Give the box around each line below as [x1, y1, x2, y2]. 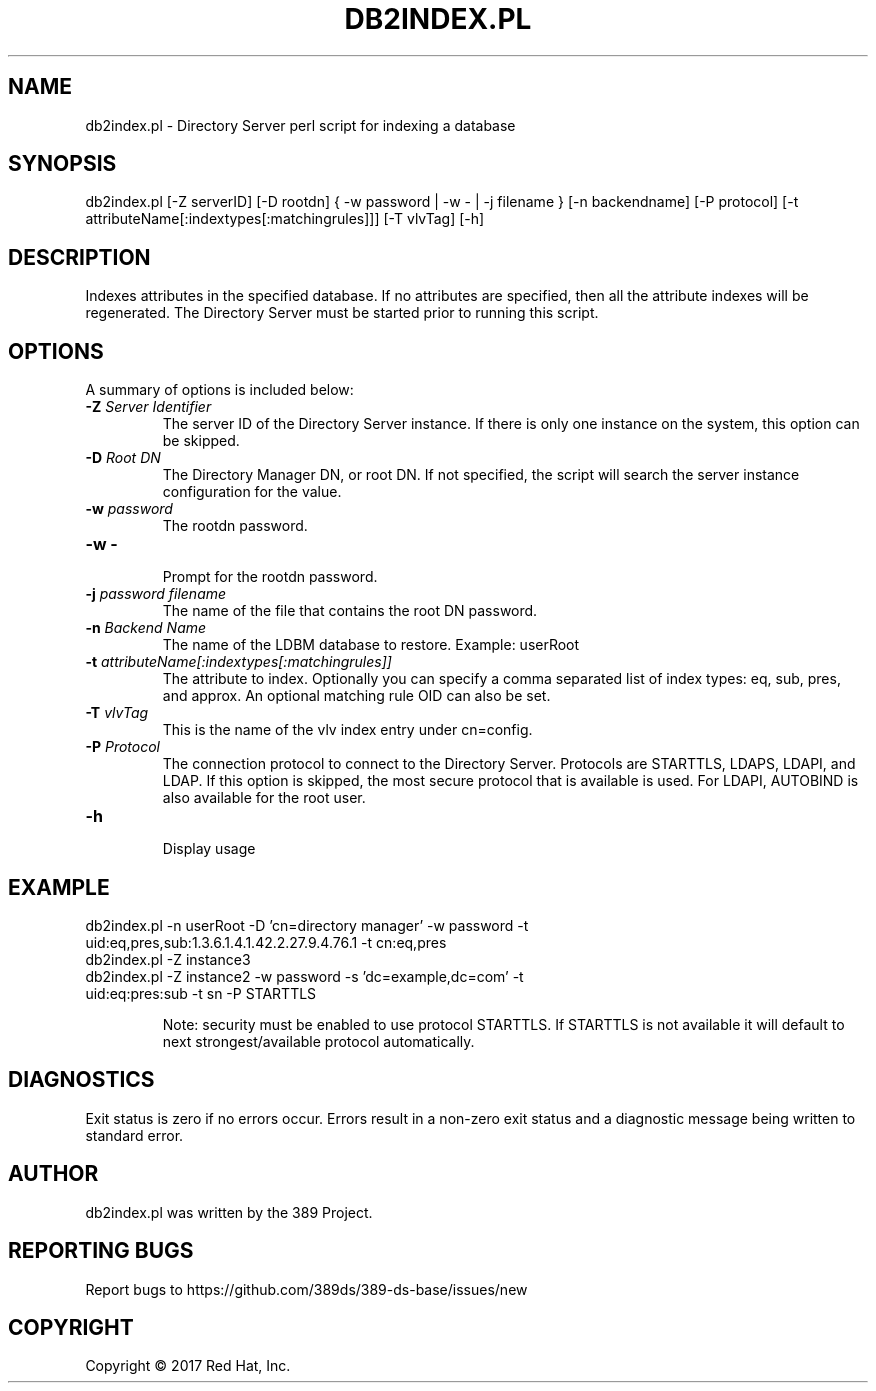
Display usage [162, 840, 256, 858]
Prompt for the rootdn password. [162, 568, 378, 586]
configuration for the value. [162, 483, 342, 501]
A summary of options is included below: [85, 381, 354, 399]
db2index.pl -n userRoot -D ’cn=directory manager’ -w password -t [85, 916, 529, 934]
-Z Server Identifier [85, 398, 212, 416]
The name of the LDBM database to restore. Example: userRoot [162, 636, 580, 654]
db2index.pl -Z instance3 [85, 950, 251, 968]
